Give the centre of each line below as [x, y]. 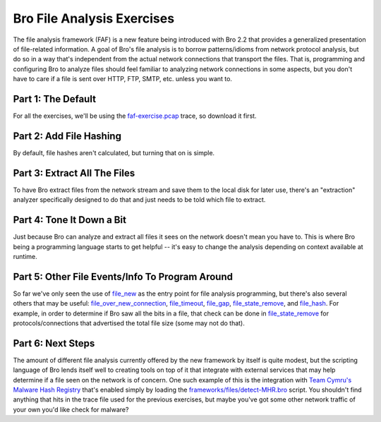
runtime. [25, 256]
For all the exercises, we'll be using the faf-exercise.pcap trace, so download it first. [135, 116]
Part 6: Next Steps [54, 343]
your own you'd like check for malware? [71, 409]
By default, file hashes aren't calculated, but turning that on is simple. [114, 152]
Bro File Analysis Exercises [94, 18]
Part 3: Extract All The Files [74, 173]
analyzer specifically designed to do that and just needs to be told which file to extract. [139, 200]
